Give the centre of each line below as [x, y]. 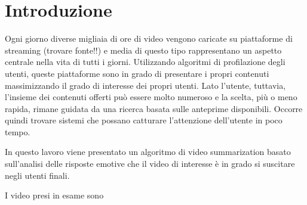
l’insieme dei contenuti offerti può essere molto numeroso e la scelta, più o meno [151, 97]
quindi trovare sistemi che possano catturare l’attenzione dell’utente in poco [144, 120]
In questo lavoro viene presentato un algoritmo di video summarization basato [148, 152]
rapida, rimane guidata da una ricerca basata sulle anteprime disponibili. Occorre [154, 108]
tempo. [18, 131]
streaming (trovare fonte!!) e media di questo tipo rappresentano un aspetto [143, 50]
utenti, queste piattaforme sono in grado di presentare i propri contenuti [137, 73]
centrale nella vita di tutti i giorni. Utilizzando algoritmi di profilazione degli [145, 62]
